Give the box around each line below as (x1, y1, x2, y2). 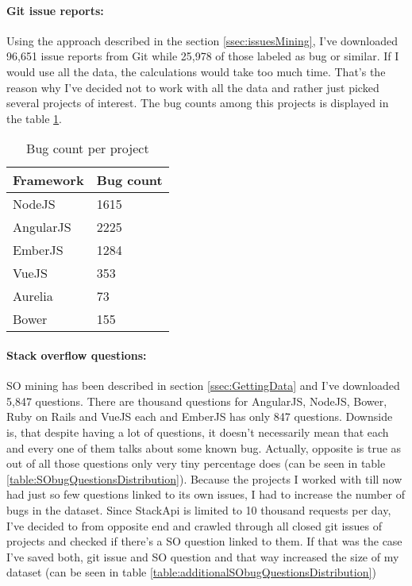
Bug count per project (26, 139, 149, 158)
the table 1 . (6, 110, 63, 126)
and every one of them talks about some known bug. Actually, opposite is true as (6, 439, 402, 456)
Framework (13, 171, 84, 190)
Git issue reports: (6, 2, 104, 18)
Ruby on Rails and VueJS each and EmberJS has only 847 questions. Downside (6, 408, 393, 425)
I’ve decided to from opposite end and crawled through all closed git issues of (6, 517, 382, 534)
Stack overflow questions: (6, 346, 147, 363)
